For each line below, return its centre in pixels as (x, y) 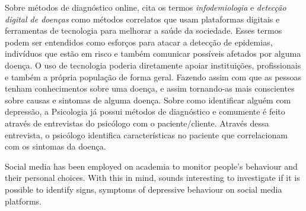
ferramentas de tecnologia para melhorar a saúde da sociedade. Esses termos (144, 30)
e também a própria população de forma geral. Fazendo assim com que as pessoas (153, 77)
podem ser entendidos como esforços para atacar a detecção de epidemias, (139, 42)
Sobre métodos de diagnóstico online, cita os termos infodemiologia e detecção (146, 7)
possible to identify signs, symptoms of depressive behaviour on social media (144, 189)
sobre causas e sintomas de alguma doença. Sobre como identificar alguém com (148, 100)
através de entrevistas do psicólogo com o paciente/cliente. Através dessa (137, 123)
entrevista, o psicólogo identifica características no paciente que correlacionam (146, 134)
